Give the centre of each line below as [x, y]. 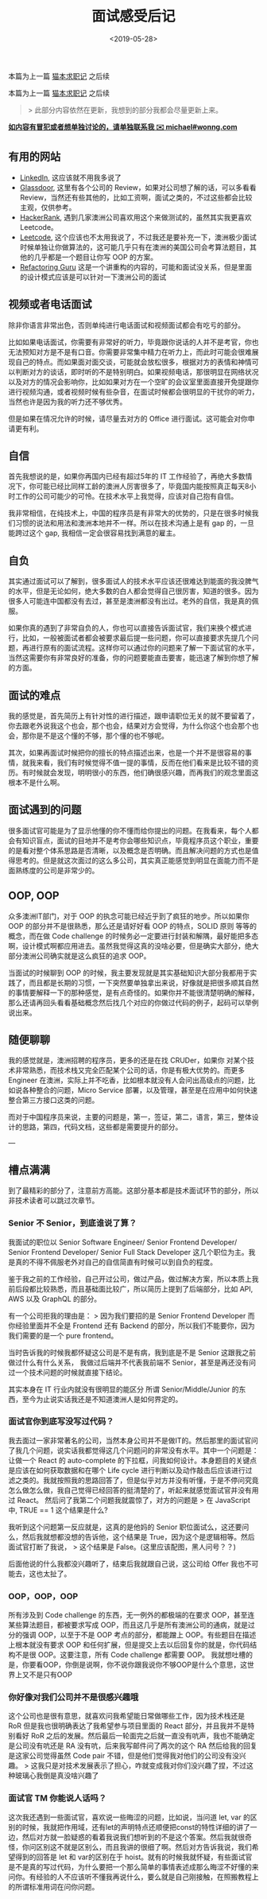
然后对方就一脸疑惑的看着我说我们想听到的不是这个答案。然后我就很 [133, 1837]
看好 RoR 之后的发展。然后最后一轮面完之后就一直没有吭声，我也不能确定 [135, 1736]
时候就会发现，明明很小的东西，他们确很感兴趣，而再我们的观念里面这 [144, 773]
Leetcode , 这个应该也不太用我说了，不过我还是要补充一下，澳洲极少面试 [138, 237]
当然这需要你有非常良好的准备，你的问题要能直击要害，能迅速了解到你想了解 [133, 658]
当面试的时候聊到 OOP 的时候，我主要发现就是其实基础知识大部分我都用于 [129, 973]
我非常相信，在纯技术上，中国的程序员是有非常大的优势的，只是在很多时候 [130, 513]
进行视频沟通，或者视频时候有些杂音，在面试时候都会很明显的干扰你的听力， [133, 391]
